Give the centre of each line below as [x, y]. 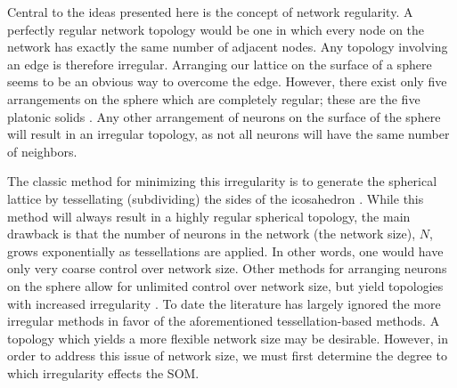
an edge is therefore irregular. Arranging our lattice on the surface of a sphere [220, 64]
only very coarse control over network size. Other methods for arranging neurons [227, 268]
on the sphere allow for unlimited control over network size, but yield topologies [225, 285]
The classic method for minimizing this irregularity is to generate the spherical [222, 181]
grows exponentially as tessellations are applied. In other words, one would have [225, 251]
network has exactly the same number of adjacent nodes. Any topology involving [228, 47]
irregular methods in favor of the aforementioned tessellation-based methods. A [224, 321]
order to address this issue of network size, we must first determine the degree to [227, 356]
